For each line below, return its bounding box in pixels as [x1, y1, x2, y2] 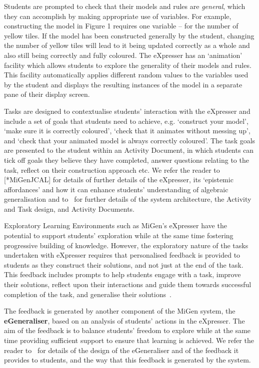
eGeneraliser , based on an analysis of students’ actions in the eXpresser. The [4, 315, 245, 326]
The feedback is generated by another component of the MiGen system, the [4, 306, 235, 316]
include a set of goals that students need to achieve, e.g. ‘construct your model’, [4, 115, 248, 126]
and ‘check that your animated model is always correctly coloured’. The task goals [4, 135, 255, 145]
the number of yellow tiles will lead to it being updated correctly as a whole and [4, 40, 250, 50]
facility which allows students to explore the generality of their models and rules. [4, 59, 251, 70]
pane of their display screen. [4, 89, 90, 99]
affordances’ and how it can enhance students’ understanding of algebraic [4, 184, 228, 194]
